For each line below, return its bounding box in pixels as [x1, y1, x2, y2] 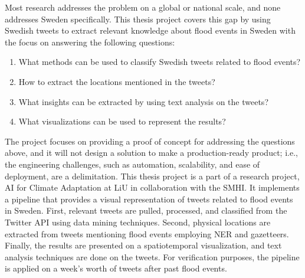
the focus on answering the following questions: [5, 35, 175, 48]
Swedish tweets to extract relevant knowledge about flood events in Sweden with [5, 24, 296, 37]
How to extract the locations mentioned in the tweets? [18, 75, 215, 87]
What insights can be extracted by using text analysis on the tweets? [18, 95, 268, 107]
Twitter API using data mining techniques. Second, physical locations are [5, 215, 271, 228]
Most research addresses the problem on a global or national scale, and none [5, 1, 281, 13]
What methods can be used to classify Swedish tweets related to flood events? [18, 55, 301, 68]
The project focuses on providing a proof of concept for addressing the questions [5, 135, 295, 147]
